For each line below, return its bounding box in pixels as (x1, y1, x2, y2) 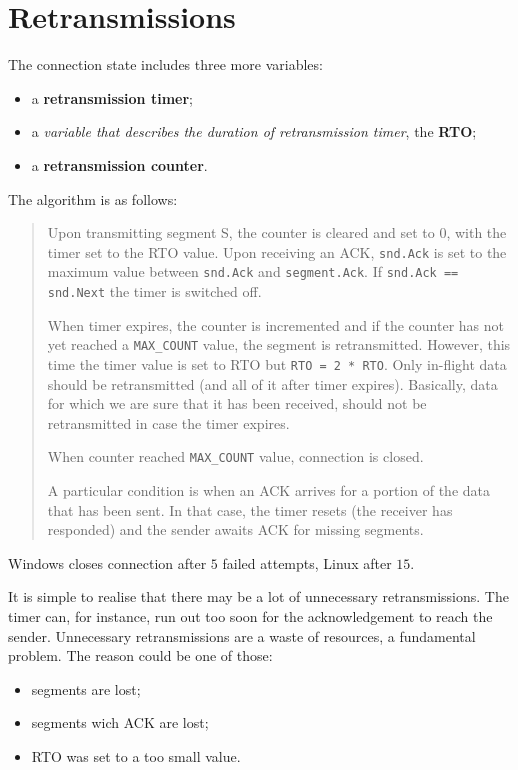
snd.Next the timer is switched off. (47, 281, 262, 301)
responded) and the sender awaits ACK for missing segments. (47, 519, 424, 540)
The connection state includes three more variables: (8, 54, 323, 75)
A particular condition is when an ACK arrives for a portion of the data (47, 480, 490, 500)
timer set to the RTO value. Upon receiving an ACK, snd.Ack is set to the (47, 241, 507, 262)
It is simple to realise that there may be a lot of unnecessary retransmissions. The (8, 586, 509, 607)
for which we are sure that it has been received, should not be (47, 393, 427, 414)
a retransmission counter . (31, 154, 208, 175)
